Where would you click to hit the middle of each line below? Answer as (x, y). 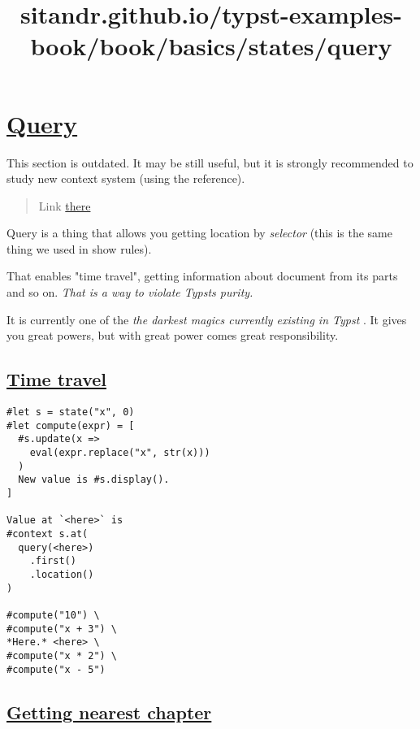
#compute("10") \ (53, 615)
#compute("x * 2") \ (62, 655)
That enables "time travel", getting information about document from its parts (202, 276)
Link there (65, 205)
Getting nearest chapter (109, 712)
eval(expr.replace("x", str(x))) (120, 453)
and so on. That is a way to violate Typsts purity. (130, 292)
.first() (53, 561)
